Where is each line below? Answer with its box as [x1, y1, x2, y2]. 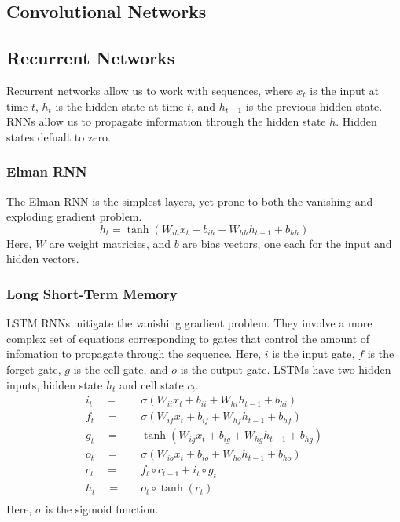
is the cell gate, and [73, 360, 168, 377]
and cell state [119, 376, 184, 392]
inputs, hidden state [6, 376, 103, 392]
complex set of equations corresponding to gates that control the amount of [6, 330, 370, 346]
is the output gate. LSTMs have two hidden [180, 360, 391, 377]
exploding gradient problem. [6, 208, 142, 224]
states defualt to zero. [6, 128, 111, 144]
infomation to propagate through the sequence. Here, [6, 345, 262, 362]
